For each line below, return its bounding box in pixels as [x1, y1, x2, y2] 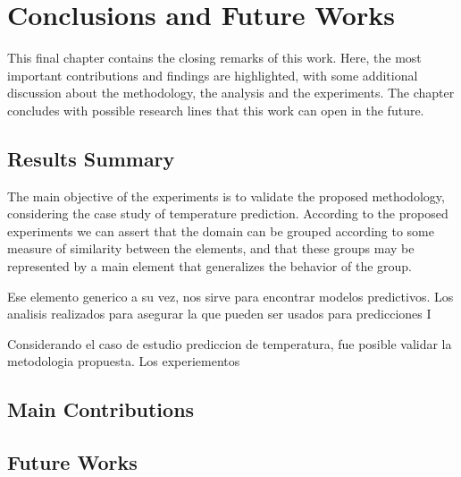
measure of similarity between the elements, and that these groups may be [7, 239, 415, 258]
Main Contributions [7, 396, 195, 423]
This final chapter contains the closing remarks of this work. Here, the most [7, 48, 422, 67]
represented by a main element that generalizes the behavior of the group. [7, 257, 412, 276]
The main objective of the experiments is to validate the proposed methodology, [7, 186, 445, 205]
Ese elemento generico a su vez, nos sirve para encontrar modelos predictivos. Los [7, 286, 454, 305]
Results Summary [7, 144, 175, 172]
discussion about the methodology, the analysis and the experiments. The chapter [7, 83, 455, 102]
